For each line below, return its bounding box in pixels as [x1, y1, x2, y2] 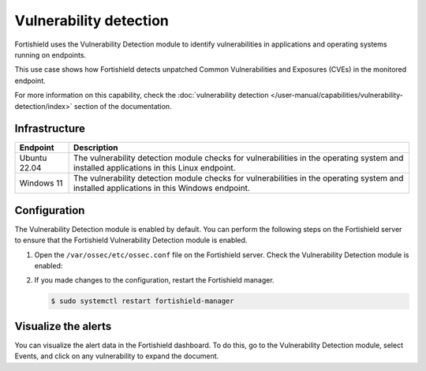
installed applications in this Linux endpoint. [73, 163, 236, 174]
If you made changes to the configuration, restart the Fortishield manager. [34, 275, 275, 285]
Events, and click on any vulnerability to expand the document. [14, 351, 219, 361]
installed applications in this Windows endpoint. [73, 182, 250, 193]
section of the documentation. [73, 101, 173, 111]
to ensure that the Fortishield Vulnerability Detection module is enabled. [14, 235, 248, 245]
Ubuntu [19, 152, 47, 163]
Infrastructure [14, 122, 86, 136]
